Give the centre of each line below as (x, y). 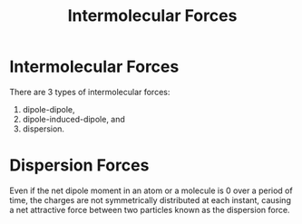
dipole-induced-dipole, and (73, 119)
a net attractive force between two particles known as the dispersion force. (150, 209)
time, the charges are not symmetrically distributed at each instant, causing (151, 200)
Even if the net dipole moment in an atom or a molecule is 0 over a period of (151, 190)
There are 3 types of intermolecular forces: (90, 92)
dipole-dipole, (49, 109)
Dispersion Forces (79, 166)
